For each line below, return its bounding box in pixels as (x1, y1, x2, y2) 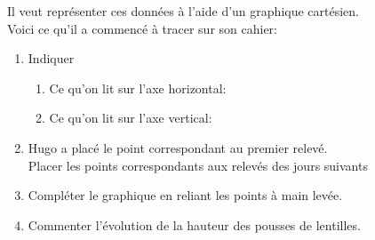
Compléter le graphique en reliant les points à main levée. (28, 186, 343, 204)
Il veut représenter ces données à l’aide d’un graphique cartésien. (7, 2, 359, 20)
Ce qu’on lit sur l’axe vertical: (49, 108, 212, 127)
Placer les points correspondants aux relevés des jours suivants (28, 156, 368, 174)
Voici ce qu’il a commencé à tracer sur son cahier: (7, 19, 277, 37)
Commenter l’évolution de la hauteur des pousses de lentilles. (28, 215, 361, 234)
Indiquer (28, 49, 75, 68)
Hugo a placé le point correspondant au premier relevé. (28, 138, 328, 156)
